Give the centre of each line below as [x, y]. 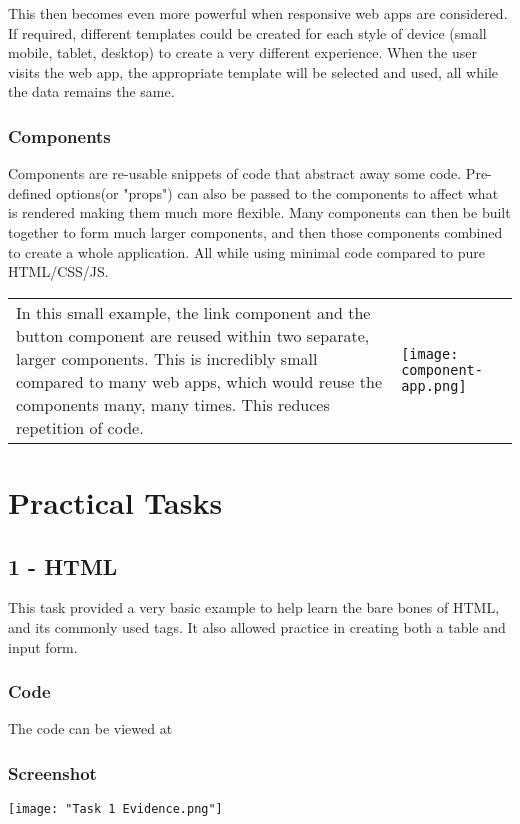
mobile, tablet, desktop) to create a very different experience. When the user [242, 52]
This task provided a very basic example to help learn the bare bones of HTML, [254, 607]
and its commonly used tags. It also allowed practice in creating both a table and [257, 626]
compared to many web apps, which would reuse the [199, 381]
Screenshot [52, 772]
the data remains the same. [91, 91]
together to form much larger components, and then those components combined [255, 231]
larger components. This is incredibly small [167, 358]
